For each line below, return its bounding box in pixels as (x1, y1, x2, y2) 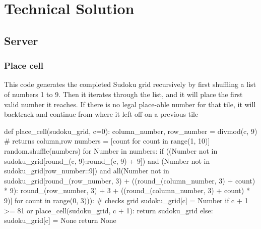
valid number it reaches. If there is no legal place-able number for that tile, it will (4, 99, 256, 109)
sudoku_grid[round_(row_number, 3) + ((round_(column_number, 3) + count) (4, 175, 255, 186)
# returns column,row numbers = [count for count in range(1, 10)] (4, 135, 210, 146)
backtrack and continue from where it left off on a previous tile (4, 109, 199, 119)
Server (4, 32, 38, 48)
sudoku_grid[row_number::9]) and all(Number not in (4, 165, 169, 176)
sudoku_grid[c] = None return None (4, 215, 116, 225)
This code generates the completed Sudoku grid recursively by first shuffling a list (4, 79, 256, 89)
